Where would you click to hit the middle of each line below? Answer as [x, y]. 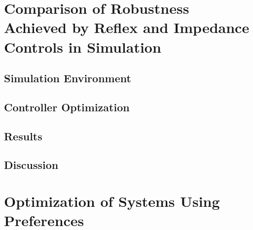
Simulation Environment [68, 78]
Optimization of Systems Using [112, 201]
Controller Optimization [67, 107]
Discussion [31, 165]
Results [23, 136]
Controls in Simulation [83, 47]
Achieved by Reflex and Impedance [127, 27]
